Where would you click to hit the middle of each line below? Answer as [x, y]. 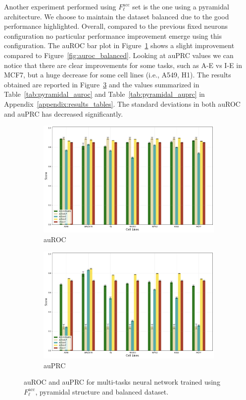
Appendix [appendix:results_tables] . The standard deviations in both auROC [122, 103]
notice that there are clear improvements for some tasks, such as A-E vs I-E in [123, 65]
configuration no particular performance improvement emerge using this [113, 35]
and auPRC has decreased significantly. [64, 113]
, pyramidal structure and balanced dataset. [102, 391]
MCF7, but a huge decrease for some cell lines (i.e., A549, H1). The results [118, 75]
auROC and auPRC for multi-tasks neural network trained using [122, 382]
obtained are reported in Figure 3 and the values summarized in [102, 84]
